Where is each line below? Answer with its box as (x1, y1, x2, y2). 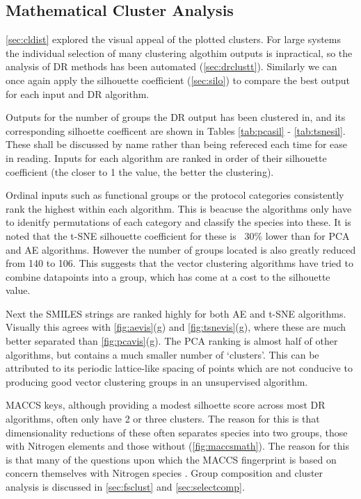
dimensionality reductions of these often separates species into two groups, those (6, 425, 348, 439)
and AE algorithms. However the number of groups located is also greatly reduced (6, 242, 356, 256)
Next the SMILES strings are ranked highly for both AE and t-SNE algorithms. (6, 306, 346, 320)
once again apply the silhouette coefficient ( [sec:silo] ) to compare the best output (6, 72, 351, 87)
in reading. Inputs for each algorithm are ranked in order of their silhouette (6, 150, 327, 165)
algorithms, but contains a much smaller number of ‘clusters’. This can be (6, 347, 319, 361)
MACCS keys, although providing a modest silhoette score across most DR (6, 398, 326, 412)
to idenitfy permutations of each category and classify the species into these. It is (6, 215, 351, 229)
